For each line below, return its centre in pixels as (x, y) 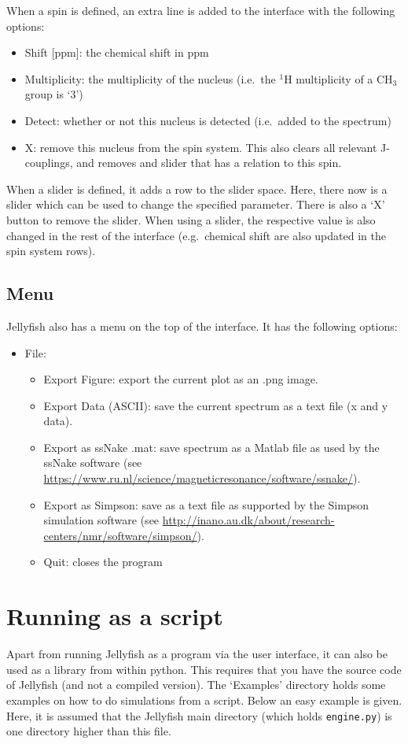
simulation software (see (101, 520)
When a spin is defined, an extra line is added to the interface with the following (201, 10)
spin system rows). (51, 251)
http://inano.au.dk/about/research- (248, 520)
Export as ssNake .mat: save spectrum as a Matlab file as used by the (211, 447)
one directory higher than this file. (89, 731)
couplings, (49, 163)
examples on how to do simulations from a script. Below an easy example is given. (204, 700)
